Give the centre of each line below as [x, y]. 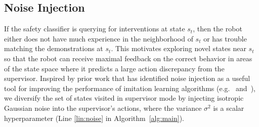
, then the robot [218, 29]
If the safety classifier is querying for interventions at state [95, 29]
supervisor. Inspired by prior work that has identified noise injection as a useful [127, 78]
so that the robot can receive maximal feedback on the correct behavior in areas [128, 58]
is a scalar [229, 108]
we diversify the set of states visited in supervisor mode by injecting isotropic [124, 98]
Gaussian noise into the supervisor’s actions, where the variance [103, 108]
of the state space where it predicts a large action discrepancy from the [114, 68]
